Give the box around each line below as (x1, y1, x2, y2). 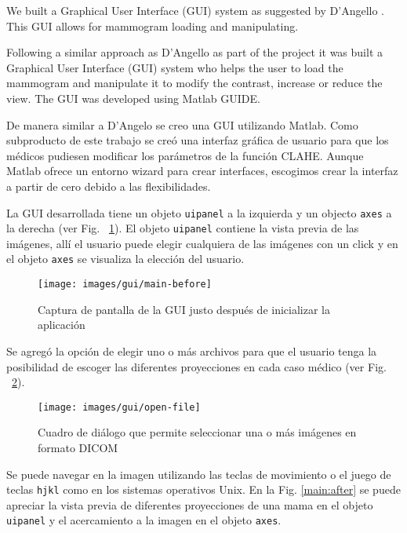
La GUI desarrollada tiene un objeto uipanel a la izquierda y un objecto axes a (6, 204, 392, 221)
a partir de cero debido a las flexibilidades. (6, 177, 211, 194)
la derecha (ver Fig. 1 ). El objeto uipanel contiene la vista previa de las (6, 220, 359, 236)
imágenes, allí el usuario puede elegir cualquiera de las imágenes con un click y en (6, 235, 398, 251)
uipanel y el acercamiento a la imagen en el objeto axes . (6, 512, 282, 528)
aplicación (38, 316, 85, 333)
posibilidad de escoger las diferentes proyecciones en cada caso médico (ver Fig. (6, 358, 387, 374)
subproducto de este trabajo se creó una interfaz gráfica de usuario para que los (6, 132, 389, 148)
